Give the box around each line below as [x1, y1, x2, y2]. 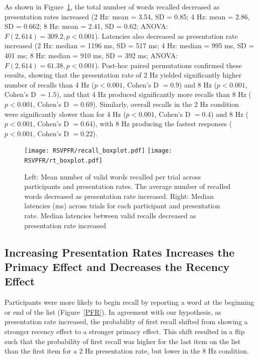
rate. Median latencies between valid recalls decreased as [24, 210, 196, 220]
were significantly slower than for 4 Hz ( [4, 108, 126, 119]
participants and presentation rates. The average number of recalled [24, 181, 231, 191]
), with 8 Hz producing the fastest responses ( [93, 118, 232, 129]
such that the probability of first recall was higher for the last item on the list [4, 336, 241, 346]
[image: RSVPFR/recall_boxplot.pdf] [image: [24, 147, 173, 155]
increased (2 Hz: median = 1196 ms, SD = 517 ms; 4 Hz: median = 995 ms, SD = [4, 40, 255, 51]
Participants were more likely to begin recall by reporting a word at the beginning [4, 297, 255, 307]
